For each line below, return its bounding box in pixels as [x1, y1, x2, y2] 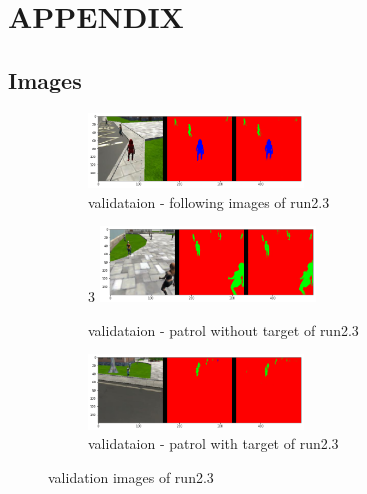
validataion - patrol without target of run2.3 [88, 319, 359, 340]
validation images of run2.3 [48, 466, 214, 487]
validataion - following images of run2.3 [88, 191, 330, 212]
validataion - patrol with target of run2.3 [88, 433, 339, 454]
